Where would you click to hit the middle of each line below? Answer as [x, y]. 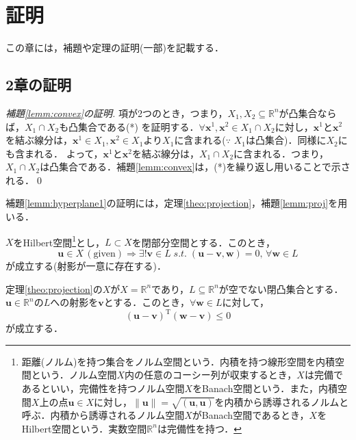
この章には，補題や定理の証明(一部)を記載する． [115, 48]
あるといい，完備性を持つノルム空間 [103, 388]
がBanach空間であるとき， [251, 415]
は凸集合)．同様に [286, 140]
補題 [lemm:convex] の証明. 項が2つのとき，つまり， [117, 113]
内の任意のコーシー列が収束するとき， [211, 375]
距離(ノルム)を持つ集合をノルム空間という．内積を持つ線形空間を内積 [178, 361]
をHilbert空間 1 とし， [59, 241]
